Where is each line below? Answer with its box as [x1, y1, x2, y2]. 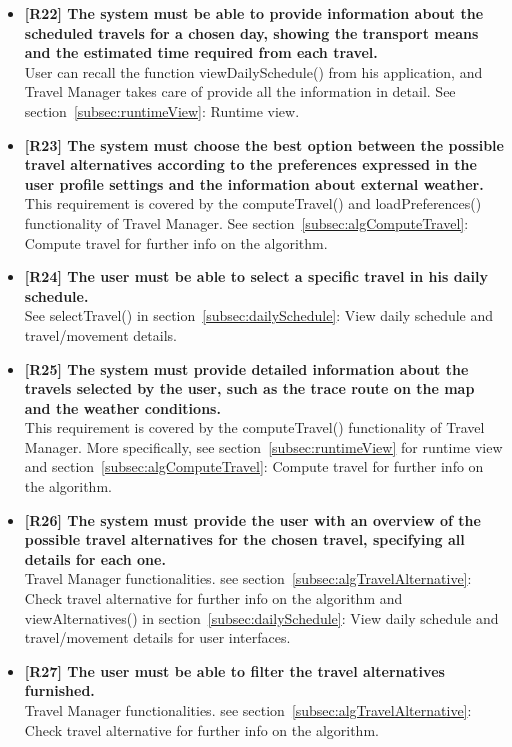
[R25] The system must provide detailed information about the [24, 358, 469, 379]
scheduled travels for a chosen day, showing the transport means [24, 22, 479, 43]
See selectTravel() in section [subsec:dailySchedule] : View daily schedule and [24, 305, 494, 326]
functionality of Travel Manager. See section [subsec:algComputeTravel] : [24, 212, 469, 233]
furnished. [24, 680, 95, 701]
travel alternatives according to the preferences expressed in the [24, 154, 477, 175]
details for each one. [24, 548, 166, 569]
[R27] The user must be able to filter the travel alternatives [24, 660, 445, 681]
